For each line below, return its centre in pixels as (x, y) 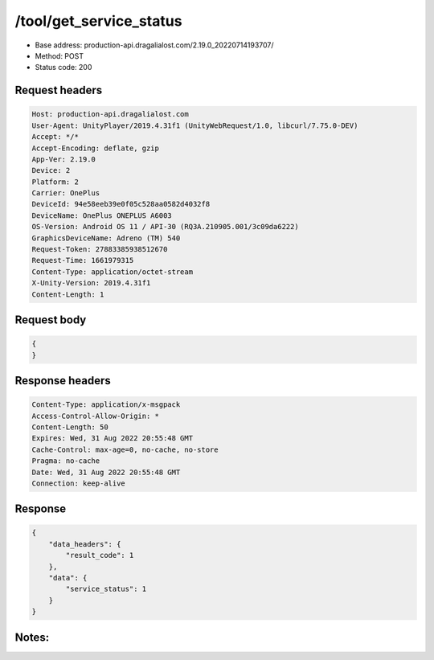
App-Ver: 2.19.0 (64, 159)
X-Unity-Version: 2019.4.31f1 (91, 283)
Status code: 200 (63, 68)
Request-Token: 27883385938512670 (100, 250)
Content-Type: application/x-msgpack (106, 405)
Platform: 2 (55, 182)
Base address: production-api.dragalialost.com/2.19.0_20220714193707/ (154, 45)
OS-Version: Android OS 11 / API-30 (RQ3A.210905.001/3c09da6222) (165, 227)
